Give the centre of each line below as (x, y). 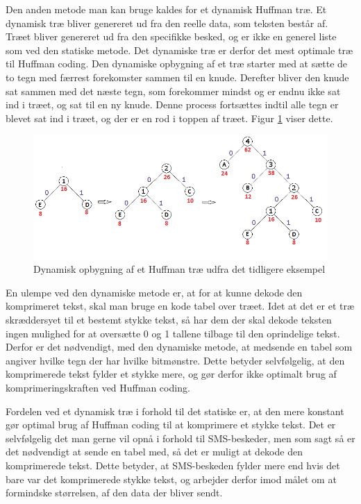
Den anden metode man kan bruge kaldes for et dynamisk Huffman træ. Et (166, 9)
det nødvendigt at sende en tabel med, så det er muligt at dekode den (154, 452)
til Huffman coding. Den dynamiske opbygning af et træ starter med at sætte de (177, 64)
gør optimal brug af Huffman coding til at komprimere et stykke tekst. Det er (171, 425)
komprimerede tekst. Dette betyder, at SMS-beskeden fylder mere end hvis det (173, 465)
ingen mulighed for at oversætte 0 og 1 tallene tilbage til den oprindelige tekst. (173, 333)
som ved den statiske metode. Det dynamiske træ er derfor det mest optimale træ (179, 50)
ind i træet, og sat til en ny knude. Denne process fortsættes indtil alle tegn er (172, 104)
